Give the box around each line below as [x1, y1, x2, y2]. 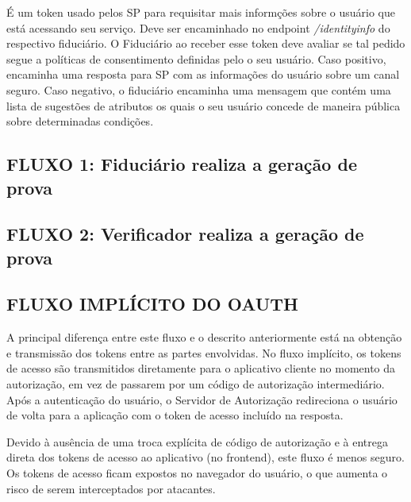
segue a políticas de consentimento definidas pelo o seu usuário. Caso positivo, [6, 50, 386, 67]
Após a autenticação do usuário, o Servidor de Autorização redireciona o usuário [6, 391, 398, 407]
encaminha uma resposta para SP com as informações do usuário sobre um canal [6, 66, 400, 83]
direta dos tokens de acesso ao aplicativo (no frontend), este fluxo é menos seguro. [6, 449, 405, 465]
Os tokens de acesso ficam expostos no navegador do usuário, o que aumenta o [6, 465, 388, 481]
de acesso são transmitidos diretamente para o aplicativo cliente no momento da [6, 360, 396, 376]
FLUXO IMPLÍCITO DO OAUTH [6, 292, 299, 316]
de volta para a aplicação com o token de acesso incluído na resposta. [6, 407, 344, 423]
